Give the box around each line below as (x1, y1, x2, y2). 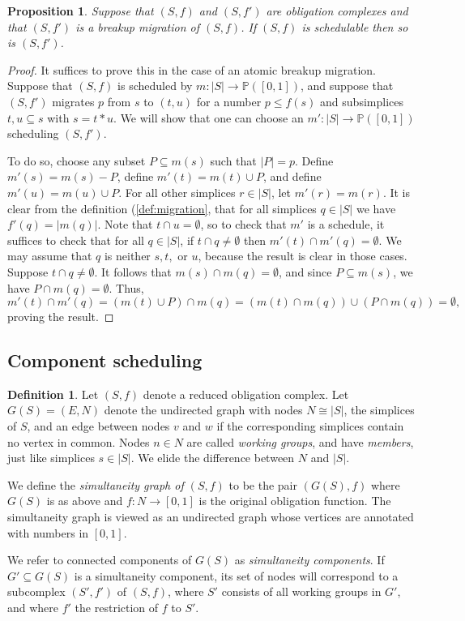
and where (7, 599, 59, 616)
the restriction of (75, 599, 159, 616)
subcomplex (7, 583, 66, 600)
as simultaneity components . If (234, 551, 385, 568)
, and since (279, 263, 332, 280)
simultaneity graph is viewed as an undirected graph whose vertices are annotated (7, 508, 414, 525)
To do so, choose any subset (7, 152, 146, 169)
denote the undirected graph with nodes (104, 401, 303, 418)
